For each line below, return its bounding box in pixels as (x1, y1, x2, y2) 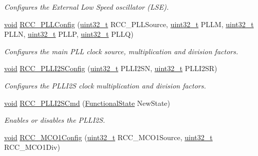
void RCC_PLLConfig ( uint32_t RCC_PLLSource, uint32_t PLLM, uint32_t (4, 18, 254, 29)
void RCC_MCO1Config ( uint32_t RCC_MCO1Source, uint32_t (4, 131, 213, 142)
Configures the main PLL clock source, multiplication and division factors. (4, 46, 238, 56)
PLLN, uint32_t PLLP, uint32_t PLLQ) (4, 29, 134, 39)
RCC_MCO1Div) (4, 142, 60, 152)
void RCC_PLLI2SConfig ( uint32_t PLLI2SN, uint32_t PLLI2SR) (4, 63, 217, 74)
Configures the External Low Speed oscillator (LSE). (4, 2, 169, 12)
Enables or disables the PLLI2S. (4, 115, 105, 125)
